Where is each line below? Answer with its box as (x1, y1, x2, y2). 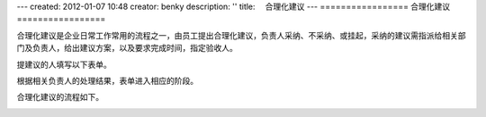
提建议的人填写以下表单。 (16, 59, 112, 70)
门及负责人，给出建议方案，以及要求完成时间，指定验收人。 (16, 43, 238, 54)
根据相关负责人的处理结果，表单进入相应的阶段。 (16, 75, 198, 86)
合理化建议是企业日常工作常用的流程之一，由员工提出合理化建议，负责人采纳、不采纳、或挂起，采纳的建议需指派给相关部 (16, 29, 466, 40)
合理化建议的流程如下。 (16, 92, 103, 103)
